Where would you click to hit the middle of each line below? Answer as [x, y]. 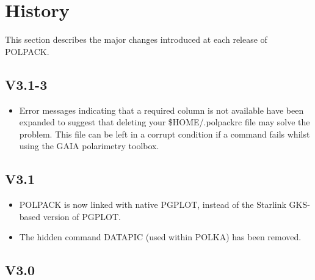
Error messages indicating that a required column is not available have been [161, 110]
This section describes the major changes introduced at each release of [136, 39]
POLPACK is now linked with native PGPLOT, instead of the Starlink [153, 204]
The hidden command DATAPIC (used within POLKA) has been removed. [160, 237]
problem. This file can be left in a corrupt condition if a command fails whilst [165, 134]
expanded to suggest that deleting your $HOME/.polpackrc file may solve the [165, 122]
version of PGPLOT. [82, 216]
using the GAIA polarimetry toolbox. [89, 146]
